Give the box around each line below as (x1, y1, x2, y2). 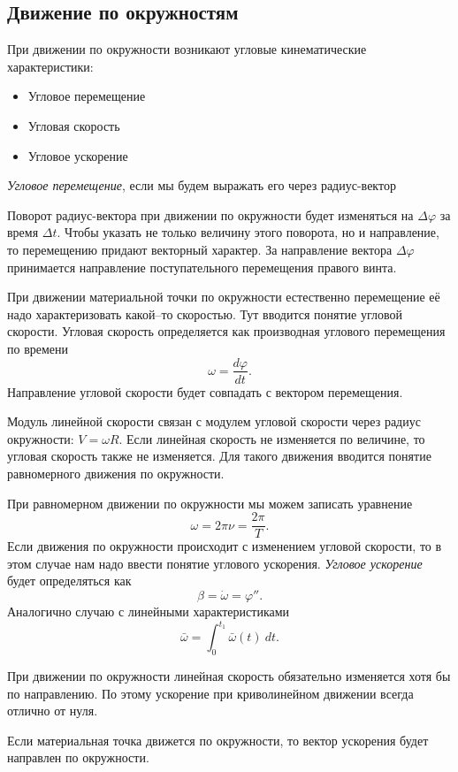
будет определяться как (7, 571, 132, 590)
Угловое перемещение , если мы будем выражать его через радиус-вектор (7, 176, 396, 195)
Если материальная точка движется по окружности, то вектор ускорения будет (7, 730, 429, 749)
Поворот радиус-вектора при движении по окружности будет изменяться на (7, 205, 414, 224)
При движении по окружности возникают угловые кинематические (7, 40, 367, 58)
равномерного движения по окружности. (7, 463, 225, 482)
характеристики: (7, 57, 94, 75)
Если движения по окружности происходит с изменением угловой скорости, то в (7, 537, 442, 555)
